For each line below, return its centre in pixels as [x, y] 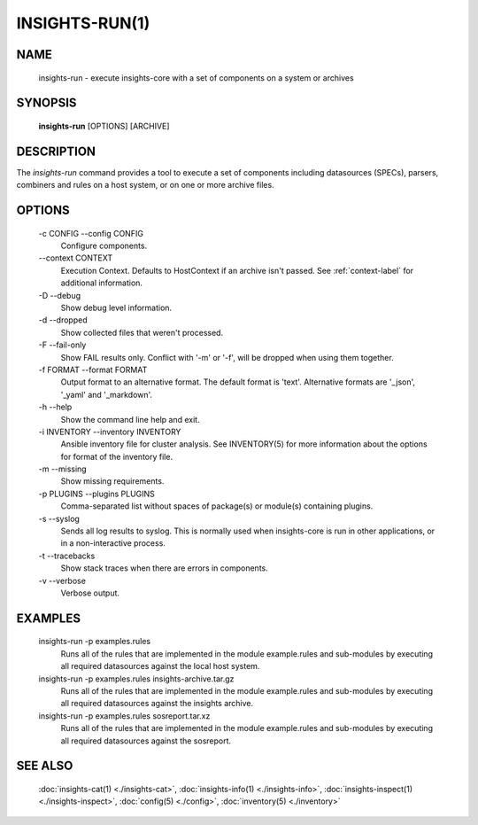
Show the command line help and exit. [130, 419]
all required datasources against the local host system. [160, 666]
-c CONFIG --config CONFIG [91, 233]
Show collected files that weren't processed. [142, 332]
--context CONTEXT [76, 258]
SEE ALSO [45, 766]
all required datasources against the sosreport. [146, 741]
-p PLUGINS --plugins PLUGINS [96, 494]
